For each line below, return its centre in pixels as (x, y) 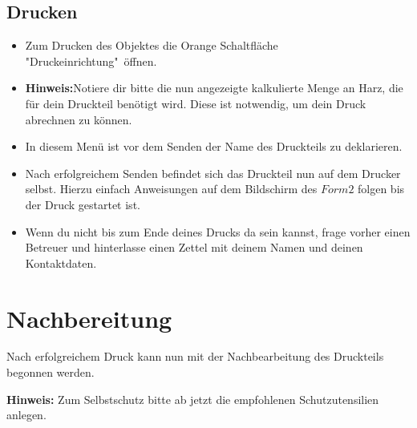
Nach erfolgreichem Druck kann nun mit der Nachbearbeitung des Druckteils (195, 356)
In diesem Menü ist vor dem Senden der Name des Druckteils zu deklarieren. (214, 146)
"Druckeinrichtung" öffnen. (91, 61)
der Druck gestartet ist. (83, 204)
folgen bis (381, 189)
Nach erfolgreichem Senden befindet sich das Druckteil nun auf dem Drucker (213, 173)
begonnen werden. (51, 372)
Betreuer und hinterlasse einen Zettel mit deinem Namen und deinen (194, 247)
